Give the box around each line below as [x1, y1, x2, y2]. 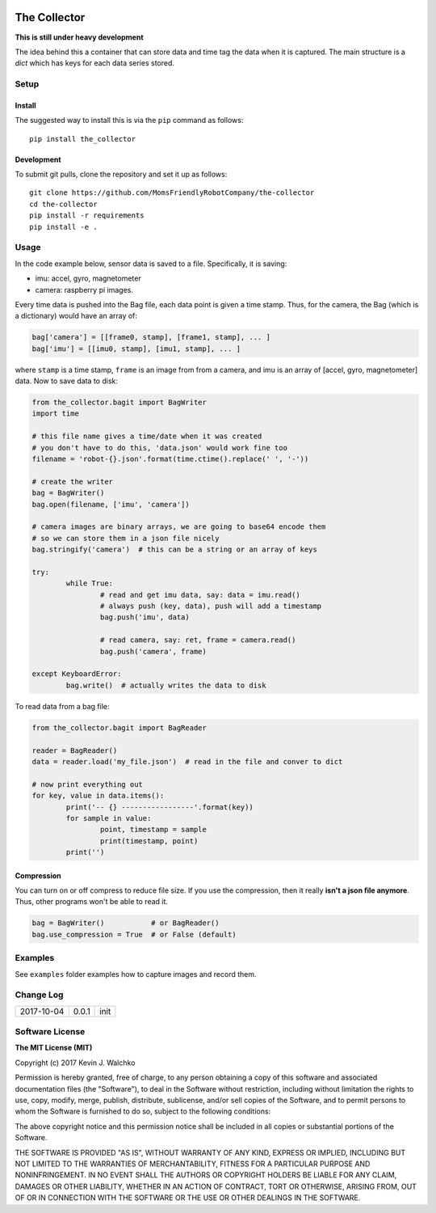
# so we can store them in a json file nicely [31, 534, 220, 543]
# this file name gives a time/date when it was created [31, 432, 262, 441]
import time [31, 409, 80, 418]
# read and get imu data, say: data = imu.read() [99, 590, 300, 599]
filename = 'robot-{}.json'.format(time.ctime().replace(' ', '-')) [31, 454, 309, 463]
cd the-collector [29, 199, 98, 209]
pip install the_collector [29, 134, 136, 143]
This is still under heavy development [15, 32, 145, 42]
